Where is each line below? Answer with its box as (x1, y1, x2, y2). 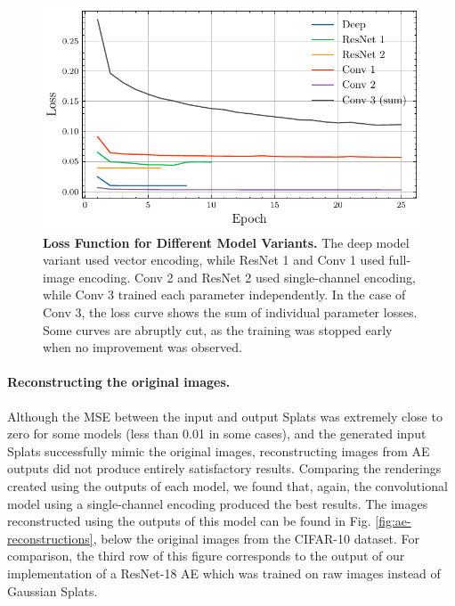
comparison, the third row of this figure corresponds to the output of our (7, 546, 405, 565)
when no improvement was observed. (43, 338, 242, 356)
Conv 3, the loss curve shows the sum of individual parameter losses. (43, 303, 418, 322)
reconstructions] (7, 528, 93, 547)
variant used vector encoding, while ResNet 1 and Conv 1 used (43, 250, 385, 269)
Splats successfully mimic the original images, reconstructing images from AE (7, 441, 430, 460)
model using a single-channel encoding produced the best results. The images (7, 494, 428, 512)
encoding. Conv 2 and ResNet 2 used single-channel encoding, (78, 267, 416, 286)
